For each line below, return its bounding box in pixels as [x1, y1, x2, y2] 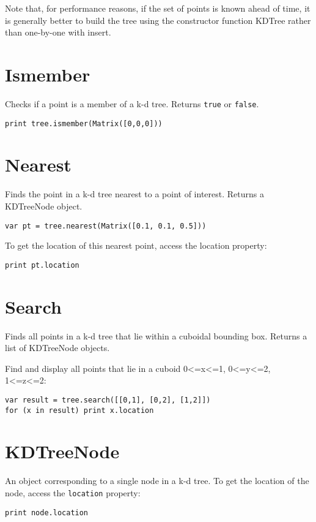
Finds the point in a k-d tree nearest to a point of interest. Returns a [5, 187, 264, 200]
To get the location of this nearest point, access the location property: [5, 239, 267, 252]
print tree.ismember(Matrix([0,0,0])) [5, 119, 163, 128]
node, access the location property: [5, 486, 141, 499]
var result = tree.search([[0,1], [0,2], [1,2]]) [5, 395, 211, 404]
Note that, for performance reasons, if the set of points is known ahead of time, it [5, 2, 310, 14]
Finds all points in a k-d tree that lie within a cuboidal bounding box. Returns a [5, 329, 307, 342]
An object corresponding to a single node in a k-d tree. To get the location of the [5, 474, 309, 487]
